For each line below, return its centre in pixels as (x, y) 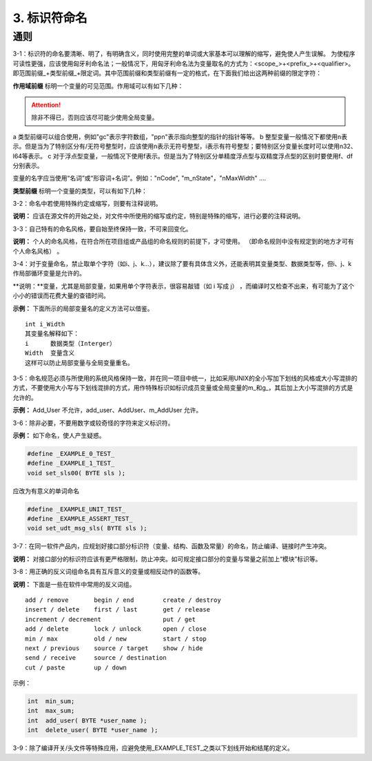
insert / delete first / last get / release (117, 610)
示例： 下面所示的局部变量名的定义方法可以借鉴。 (83, 308)
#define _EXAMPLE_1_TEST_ (71, 463)
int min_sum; (51, 701)
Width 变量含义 (50, 353)
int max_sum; (51, 711)
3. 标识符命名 (50, 18)
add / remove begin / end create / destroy (123, 600)
